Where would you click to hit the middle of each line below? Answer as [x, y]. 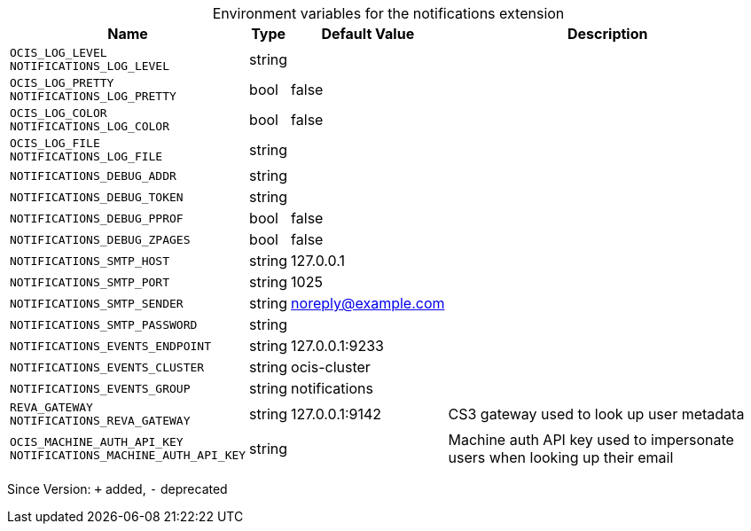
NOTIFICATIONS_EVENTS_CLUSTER [107, 367]
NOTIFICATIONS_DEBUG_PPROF [97, 218]
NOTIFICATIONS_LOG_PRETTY [93, 96]
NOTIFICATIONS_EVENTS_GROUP [100, 388]
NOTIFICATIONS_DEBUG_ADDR [93, 176]
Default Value [368, 34]
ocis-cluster [331, 367]
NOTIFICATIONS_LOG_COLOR [90, 126]
